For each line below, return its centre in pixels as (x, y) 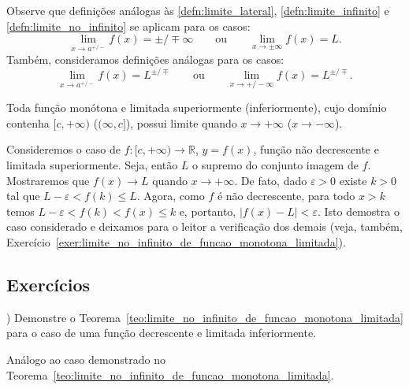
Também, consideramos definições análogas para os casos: (145, 59)
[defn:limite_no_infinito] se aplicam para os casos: (128, 26)
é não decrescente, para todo (286, 196)
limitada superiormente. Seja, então (92, 165)
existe (353, 180)
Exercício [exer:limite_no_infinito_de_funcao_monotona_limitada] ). (176, 242)
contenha (28, 122)
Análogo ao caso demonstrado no (86, 359)
